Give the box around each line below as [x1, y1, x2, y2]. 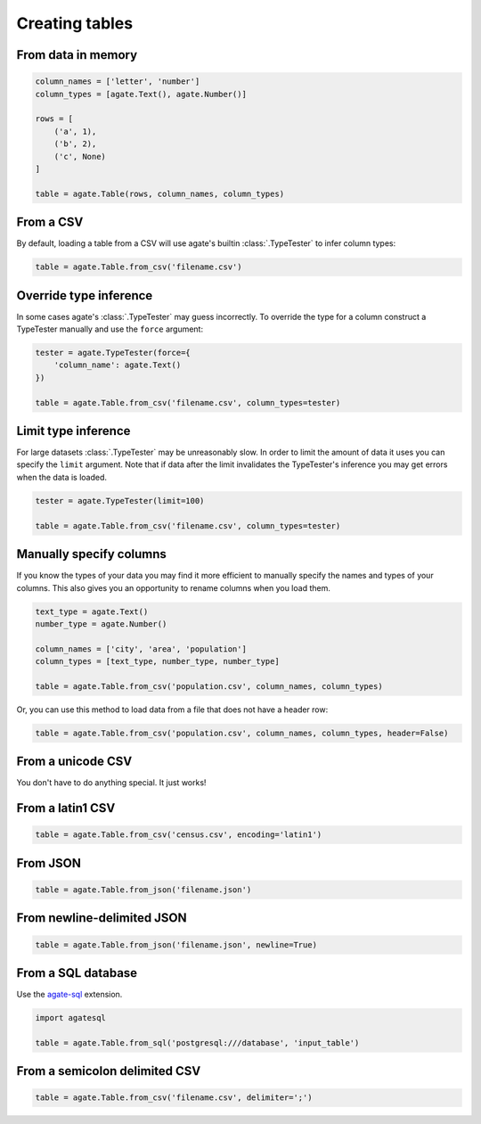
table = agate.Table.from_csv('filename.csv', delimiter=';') [35, 1093, 313, 1103]
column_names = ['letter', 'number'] [35, 77, 200, 86]
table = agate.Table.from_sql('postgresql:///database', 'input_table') [35, 1038, 360, 1047]
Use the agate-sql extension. [16, 989, 123, 1000]
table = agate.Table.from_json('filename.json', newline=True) [35, 939, 318, 949]
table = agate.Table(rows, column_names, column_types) [35, 188, 285, 199]
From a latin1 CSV [16, 800, 116, 816]
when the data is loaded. [16, 472, 107, 482]
